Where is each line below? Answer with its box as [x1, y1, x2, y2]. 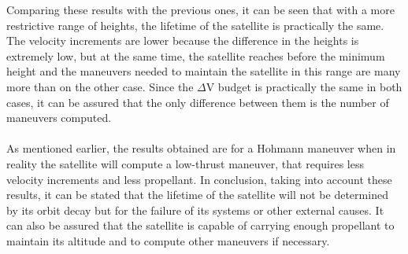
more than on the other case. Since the [6, 78, 194, 94]
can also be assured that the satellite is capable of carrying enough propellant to [6, 217, 395, 234]
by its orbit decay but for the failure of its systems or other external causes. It [6, 201, 384, 218]
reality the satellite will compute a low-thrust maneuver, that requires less [6, 155, 364, 171]
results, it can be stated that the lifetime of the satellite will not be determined [6, 186, 388, 203]
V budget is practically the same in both [206, 78, 402, 94]
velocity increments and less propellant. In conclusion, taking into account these [6, 171, 392, 187]
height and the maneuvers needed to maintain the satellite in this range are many [6, 63, 401, 79]
